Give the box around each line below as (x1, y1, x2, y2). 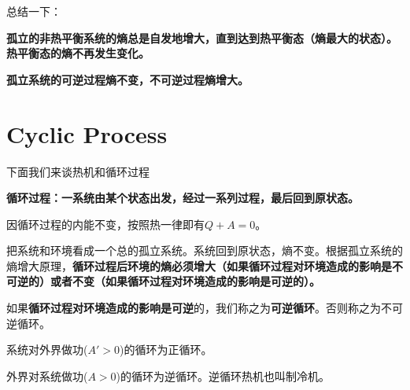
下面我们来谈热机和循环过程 (6, 163, 150, 179)
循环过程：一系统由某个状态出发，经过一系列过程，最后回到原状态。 (6, 189, 359, 206)
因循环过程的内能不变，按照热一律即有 (6, 215, 205, 232)
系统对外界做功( (6, 341, 88, 358)
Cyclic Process (6, 117, 168, 149)
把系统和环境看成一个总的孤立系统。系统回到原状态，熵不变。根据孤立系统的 (6, 242, 403, 259)
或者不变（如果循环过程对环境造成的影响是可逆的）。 (50, 273, 320, 289)
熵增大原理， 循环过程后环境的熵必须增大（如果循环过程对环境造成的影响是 (6, 257, 392, 274)
